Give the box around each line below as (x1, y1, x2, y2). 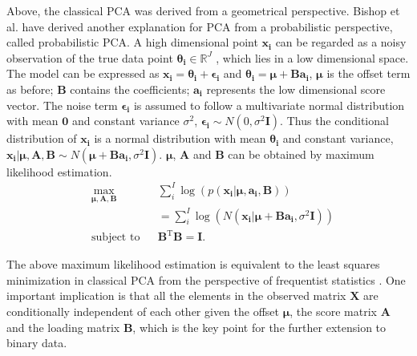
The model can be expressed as (6, 65, 160, 82)
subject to (91, 232, 140, 244)
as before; (6, 80, 54, 97)
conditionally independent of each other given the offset (6, 302, 280, 319)
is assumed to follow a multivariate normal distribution (133, 96, 405, 113)
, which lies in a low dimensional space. (216, 49, 409, 66)
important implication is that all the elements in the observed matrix (6, 287, 346, 304)
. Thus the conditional (280, 112, 389, 129)
